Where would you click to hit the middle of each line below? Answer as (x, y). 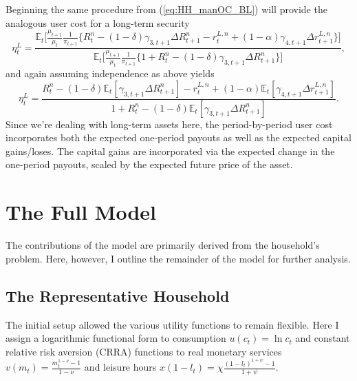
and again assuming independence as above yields (110, 73)
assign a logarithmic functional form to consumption (116, 338)
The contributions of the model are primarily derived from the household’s (163, 245)
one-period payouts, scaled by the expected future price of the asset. (149, 164)
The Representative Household (118, 295)
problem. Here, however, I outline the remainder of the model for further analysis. (178, 258)
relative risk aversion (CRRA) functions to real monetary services (144, 351)
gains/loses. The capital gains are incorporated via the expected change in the (170, 151)
